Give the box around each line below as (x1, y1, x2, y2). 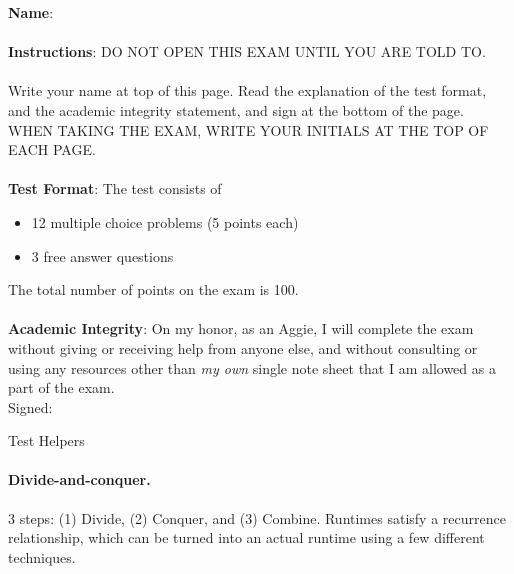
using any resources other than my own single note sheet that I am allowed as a (8, 357, 496, 378)
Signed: (8, 396, 53, 417)
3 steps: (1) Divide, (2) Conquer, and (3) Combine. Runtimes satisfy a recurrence (8, 507, 506, 528)
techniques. (8, 546, 76, 567)
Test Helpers (8, 430, 85, 451)
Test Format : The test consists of (8, 178, 222, 199)
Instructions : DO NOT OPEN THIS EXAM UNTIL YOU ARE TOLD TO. (8, 41, 486, 62)
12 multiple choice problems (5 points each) (31, 211, 299, 232)
